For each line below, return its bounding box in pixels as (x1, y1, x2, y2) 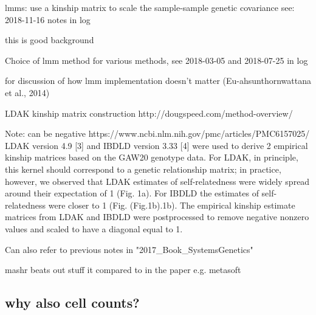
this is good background (5, 33, 94, 46)
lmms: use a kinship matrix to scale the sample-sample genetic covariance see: (5, 1, 295, 13)
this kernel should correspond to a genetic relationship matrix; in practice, (5, 162, 281, 175)
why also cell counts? (5, 293, 140, 312)
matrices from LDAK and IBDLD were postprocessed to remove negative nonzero (5, 210, 309, 223)
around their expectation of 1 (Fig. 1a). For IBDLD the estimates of (5, 187, 259, 199)
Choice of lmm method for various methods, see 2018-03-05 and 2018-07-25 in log (5, 54, 308, 66)
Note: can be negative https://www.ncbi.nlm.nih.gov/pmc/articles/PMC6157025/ (5, 127, 310, 140)
